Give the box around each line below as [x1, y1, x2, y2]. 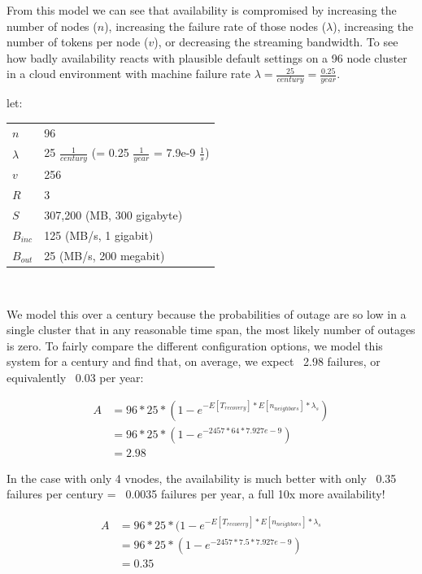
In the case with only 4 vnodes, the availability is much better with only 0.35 [7, 469, 397, 486]
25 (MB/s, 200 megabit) [44, 246, 165, 263]
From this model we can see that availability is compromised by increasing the [7, 2, 397, 18]
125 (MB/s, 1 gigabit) [44, 227, 154, 243]
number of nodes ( [7, 17, 98, 34]
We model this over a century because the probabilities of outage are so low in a [7, 305, 407, 322]
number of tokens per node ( [7, 33, 149, 50]
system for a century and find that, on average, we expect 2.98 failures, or [7, 353, 381, 370]
